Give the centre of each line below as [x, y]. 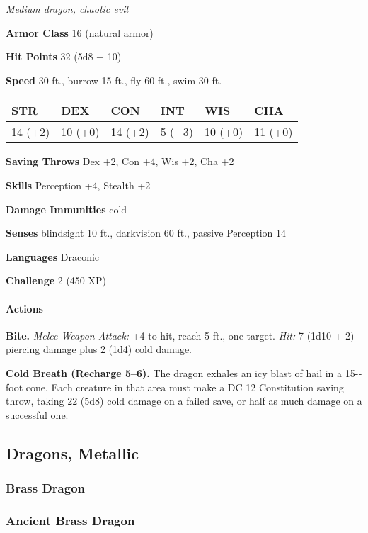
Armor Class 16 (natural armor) [80, 32]
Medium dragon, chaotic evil [67, 9]
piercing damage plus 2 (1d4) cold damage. [99, 349]
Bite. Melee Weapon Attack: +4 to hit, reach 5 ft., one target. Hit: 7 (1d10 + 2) [180, 335]
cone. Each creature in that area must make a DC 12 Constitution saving [185, 387]
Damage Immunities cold [67, 209]
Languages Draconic [53, 256]
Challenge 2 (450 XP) [56, 280]
